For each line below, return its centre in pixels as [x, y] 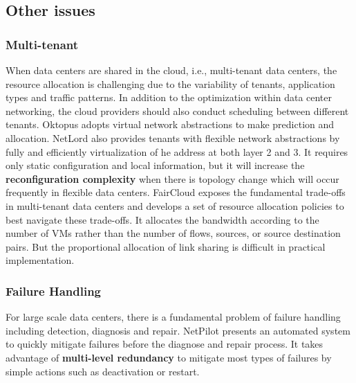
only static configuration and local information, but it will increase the [155, 165]
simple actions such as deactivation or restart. [103, 371]
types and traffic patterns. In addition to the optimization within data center [169, 97]
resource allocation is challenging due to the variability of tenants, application [170, 83]
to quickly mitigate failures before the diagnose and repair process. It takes [165, 344]
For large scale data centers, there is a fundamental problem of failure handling [173, 317]
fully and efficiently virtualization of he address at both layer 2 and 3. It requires [177, 151]
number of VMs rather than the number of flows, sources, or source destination [173, 233]
